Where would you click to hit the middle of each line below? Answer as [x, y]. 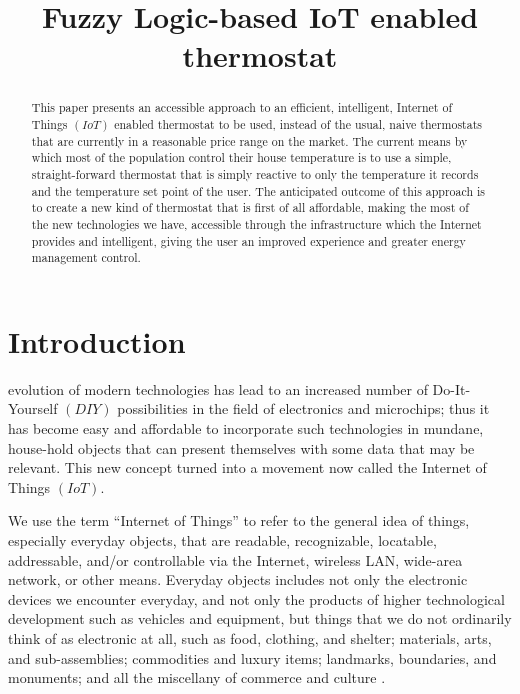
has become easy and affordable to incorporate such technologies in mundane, [246, 428]
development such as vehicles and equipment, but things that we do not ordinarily [260, 618]
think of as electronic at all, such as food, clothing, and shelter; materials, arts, [250, 637]
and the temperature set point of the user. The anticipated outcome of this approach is [258, 190]
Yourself [33, 408]
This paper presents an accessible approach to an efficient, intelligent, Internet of [242, 107]
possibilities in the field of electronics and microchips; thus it [303, 408]
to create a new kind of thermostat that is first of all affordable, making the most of [250, 207]
